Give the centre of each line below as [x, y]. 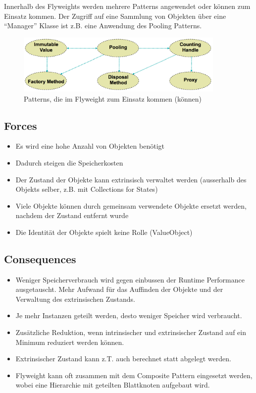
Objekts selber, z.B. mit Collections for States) [87, 189]
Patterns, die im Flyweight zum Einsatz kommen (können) [113, 98]
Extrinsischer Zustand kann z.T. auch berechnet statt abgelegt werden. [123, 359]
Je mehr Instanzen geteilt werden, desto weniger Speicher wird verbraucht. [129, 315]
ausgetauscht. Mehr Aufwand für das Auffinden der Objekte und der [119, 289]
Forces [21, 125]
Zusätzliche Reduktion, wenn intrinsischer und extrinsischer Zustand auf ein [131, 332]
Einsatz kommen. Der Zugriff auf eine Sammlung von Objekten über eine [115, 16]
